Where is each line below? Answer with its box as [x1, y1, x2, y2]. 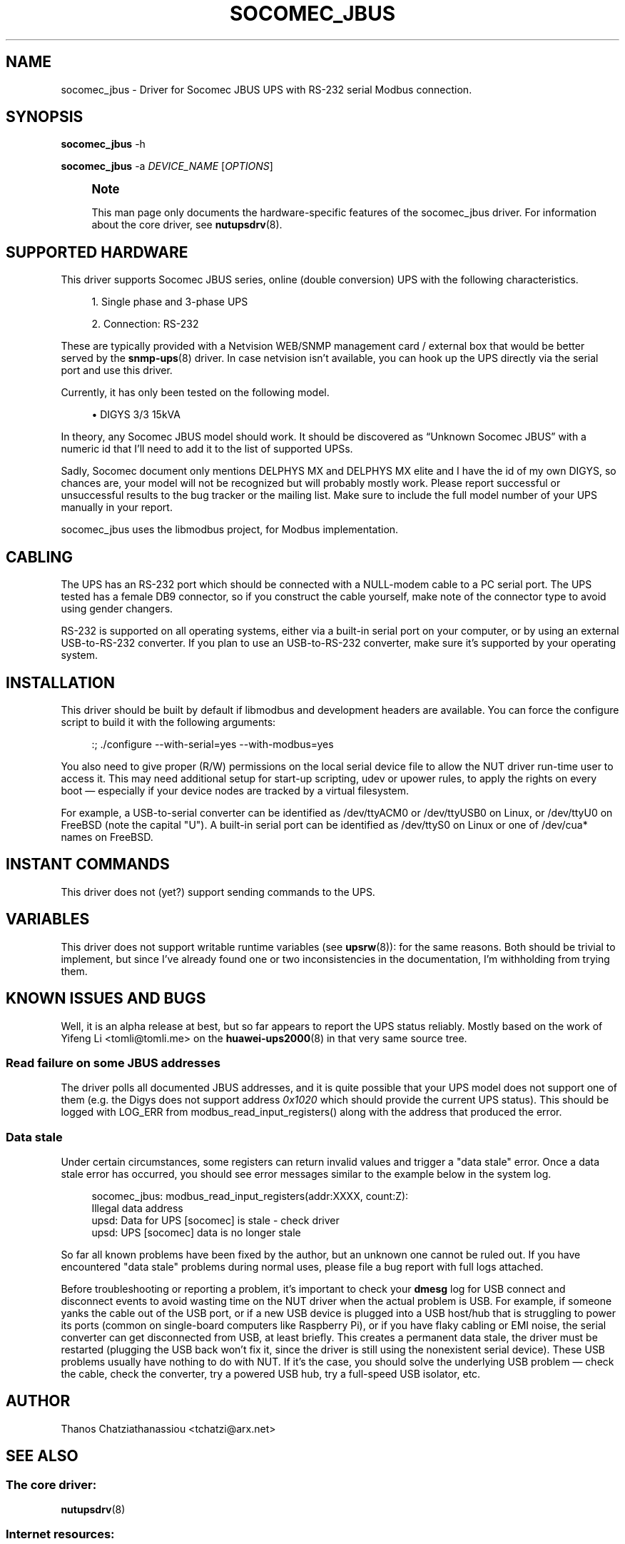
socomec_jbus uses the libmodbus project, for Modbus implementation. [61, 523, 399, 536]
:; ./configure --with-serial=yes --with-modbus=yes [91, 737, 334, 750]
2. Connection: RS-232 [91, 318, 199, 331]
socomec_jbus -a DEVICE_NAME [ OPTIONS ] [61, 160, 273, 173]
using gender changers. [61, 602, 173, 615]
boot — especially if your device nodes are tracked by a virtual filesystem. [61, 784, 410, 797]
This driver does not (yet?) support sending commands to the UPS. [61, 885, 375, 898]
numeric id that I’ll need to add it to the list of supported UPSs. [61, 443, 353, 455]
